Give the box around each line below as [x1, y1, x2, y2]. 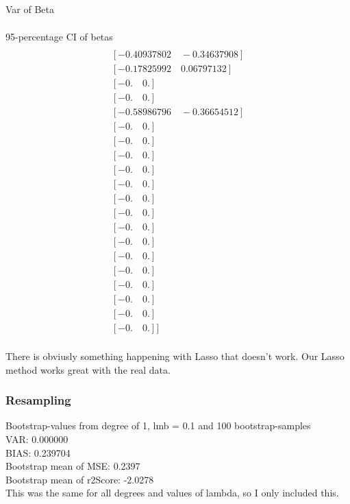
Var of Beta [5, 2, 55, 16]
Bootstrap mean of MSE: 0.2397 [5, 459, 140, 473]
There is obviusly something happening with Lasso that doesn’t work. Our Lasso [5, 348, 345, 363]
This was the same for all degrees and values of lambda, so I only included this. [5, 485, 339, 500]
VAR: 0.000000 [5, 431, 68, 446]
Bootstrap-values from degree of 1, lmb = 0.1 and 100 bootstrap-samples [5, 418, 311, 433]
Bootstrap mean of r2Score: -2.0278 [5, 472, 154, 486]
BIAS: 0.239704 [5, 445, 71, 459]
